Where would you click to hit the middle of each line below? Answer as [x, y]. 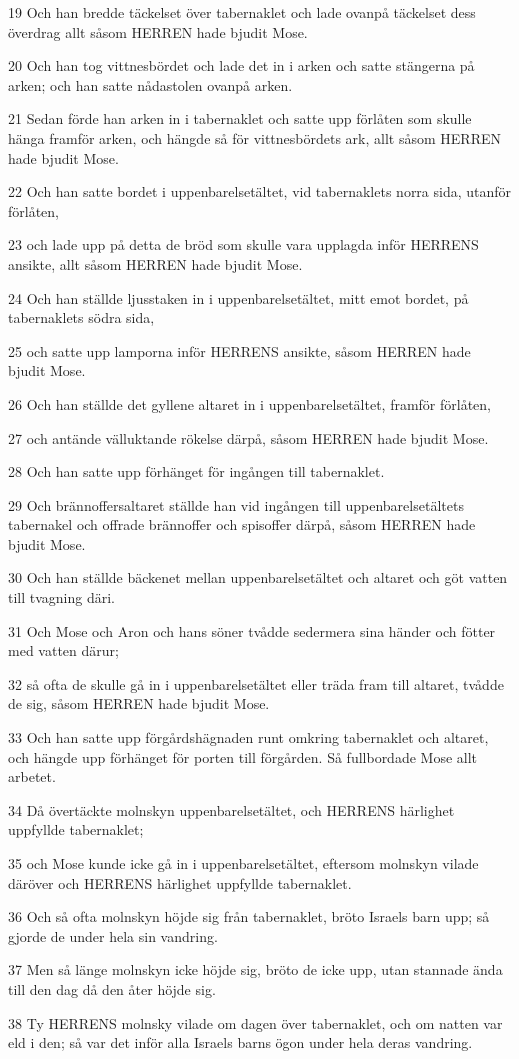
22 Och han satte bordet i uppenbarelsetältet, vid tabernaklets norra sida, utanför [260, 191]
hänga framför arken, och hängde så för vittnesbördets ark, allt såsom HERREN [254, 137]
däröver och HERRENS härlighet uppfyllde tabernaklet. [180, 882]
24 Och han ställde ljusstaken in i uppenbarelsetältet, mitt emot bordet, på [238, 297]
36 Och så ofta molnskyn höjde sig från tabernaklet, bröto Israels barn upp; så [249, 916]
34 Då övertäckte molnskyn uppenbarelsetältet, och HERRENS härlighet [231, 809]
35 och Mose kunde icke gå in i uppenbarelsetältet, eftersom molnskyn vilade [243, 863]
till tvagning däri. [62, 597]
